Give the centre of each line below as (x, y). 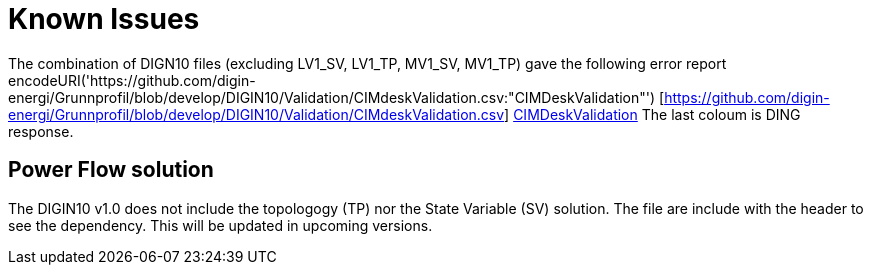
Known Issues (104, 19)
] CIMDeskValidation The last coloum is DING (652, 114)
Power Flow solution (111, 170)
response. (41, 131)
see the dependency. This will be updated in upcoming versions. (220, 225)
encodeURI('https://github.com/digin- (132, 80)
